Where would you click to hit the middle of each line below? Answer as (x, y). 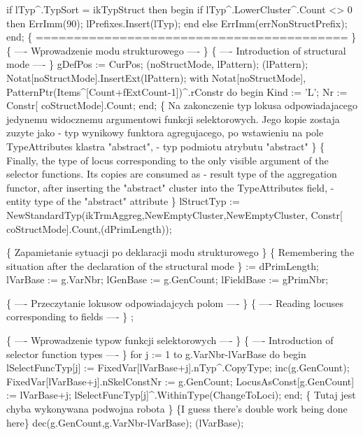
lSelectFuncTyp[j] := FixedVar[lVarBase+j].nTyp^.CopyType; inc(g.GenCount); (178, 368)
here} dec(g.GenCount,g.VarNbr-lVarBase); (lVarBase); (125, 422)
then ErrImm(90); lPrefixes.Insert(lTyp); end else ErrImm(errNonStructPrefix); (177, 23)
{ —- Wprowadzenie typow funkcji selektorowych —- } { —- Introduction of (170, 340)
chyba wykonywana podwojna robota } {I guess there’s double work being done (177, 409)
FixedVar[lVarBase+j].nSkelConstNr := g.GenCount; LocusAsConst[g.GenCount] (180, 381)
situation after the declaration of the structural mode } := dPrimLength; (163, 265)
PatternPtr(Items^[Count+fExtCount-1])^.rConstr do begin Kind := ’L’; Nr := (177, 91)
